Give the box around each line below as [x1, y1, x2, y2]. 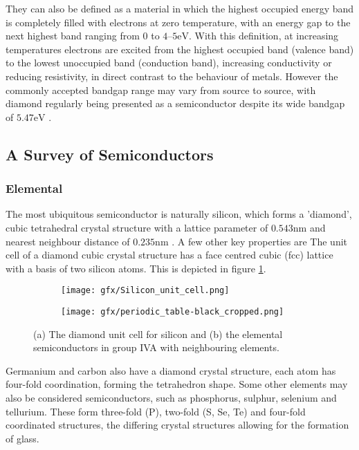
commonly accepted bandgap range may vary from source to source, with [6, 82, 316, 97]
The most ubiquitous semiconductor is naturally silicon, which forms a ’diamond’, [6, 207, 352, 221]
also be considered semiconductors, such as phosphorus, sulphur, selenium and [6, 391, 337, 404]
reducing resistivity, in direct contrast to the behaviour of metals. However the [6, 68, 338, 83]
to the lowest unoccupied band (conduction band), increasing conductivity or [6, 55, 332, 70]
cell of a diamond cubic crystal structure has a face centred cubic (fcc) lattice [6, 247, 333, 262]
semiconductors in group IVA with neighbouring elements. [33, 340, 279, 355]
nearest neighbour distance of [6, 234, 130, 248]
